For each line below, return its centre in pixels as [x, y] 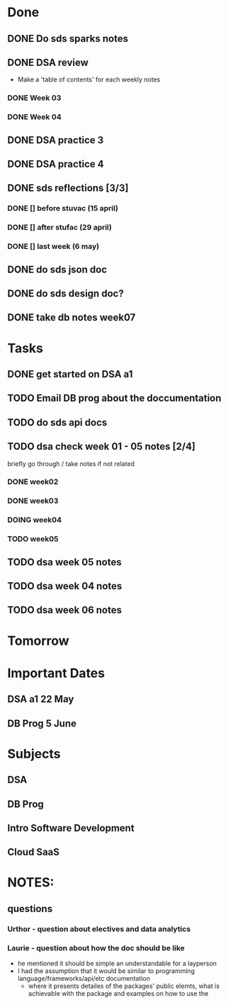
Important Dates [56, 673]
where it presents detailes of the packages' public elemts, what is [124, 986]
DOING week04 [35, 520]
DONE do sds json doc [57, 269]
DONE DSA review [48, 62]
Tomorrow [38, 641]
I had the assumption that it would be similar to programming [106, 971]
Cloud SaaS [34, 852]
